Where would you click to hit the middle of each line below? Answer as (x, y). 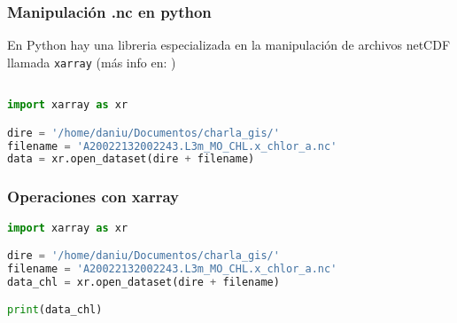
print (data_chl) (55, 310)
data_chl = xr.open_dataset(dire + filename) (143, 282)
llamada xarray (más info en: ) (92, 62)
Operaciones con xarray (93, 197)
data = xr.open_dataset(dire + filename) (131, 159)
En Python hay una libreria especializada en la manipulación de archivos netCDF (229, 45)
